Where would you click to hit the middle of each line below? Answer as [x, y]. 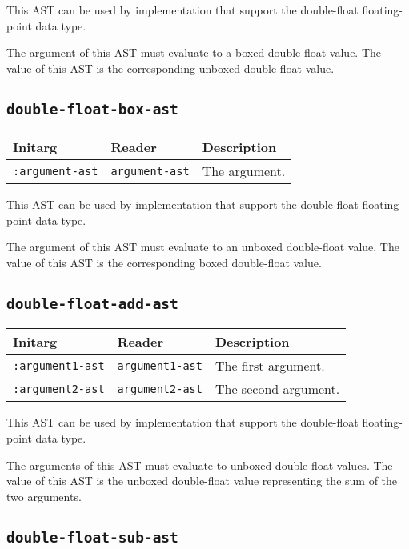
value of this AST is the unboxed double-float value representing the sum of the [202, 481]
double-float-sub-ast [92, 537]
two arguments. [44, 496]
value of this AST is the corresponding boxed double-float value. [164, 262]
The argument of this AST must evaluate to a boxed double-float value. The [194, 52]
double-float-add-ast [92, 303]
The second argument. [277, 389]
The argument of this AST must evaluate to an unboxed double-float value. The [203, 247]
